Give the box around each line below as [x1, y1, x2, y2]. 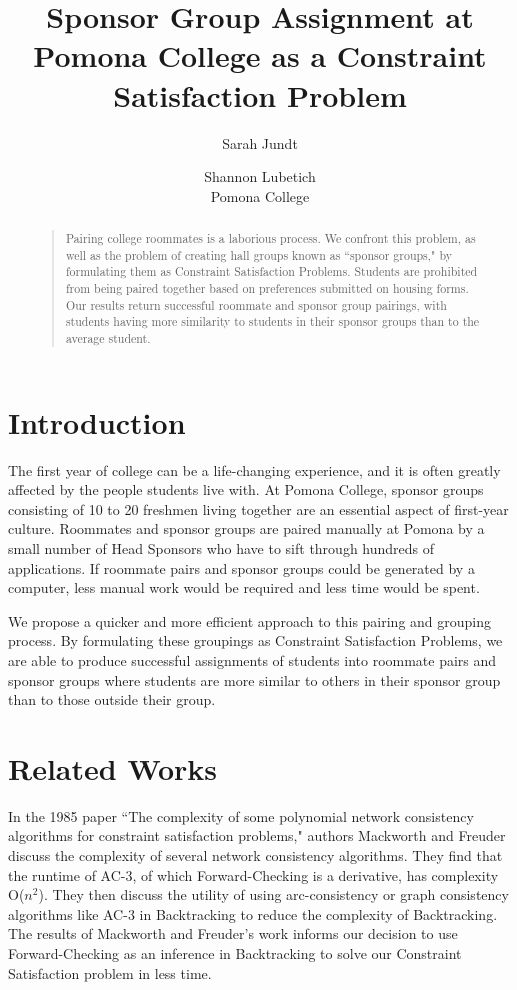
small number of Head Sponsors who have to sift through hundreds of [8, 537, 435, 558]
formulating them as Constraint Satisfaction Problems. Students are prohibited [65, 263, 478, 280]
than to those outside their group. [8, 689, 216, 710]
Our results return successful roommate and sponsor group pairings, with [65, 296, 447, 313]
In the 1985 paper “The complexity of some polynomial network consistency [8, 805, 474, 826]
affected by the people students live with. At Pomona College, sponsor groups [8, 479, 484, 500]
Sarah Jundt [222, 132, 298, 153]
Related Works [8, 747, 218, 788]
